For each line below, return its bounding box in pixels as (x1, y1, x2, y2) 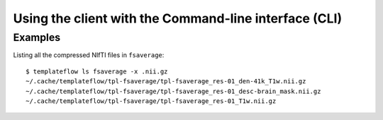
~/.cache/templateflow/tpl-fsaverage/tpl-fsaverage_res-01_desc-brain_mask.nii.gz (26, 87, 321, 95)
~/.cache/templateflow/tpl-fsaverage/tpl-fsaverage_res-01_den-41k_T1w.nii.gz (26, 78, 306, 85)
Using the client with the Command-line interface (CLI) (13, 11, 343, 26)
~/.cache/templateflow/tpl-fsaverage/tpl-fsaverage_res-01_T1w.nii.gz (26, 97, 277, 105)
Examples (13, 31, 61, 44)
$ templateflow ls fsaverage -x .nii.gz (26, 67, 168, 76)
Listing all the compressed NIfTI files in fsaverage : (13, 51, 165, 59)
